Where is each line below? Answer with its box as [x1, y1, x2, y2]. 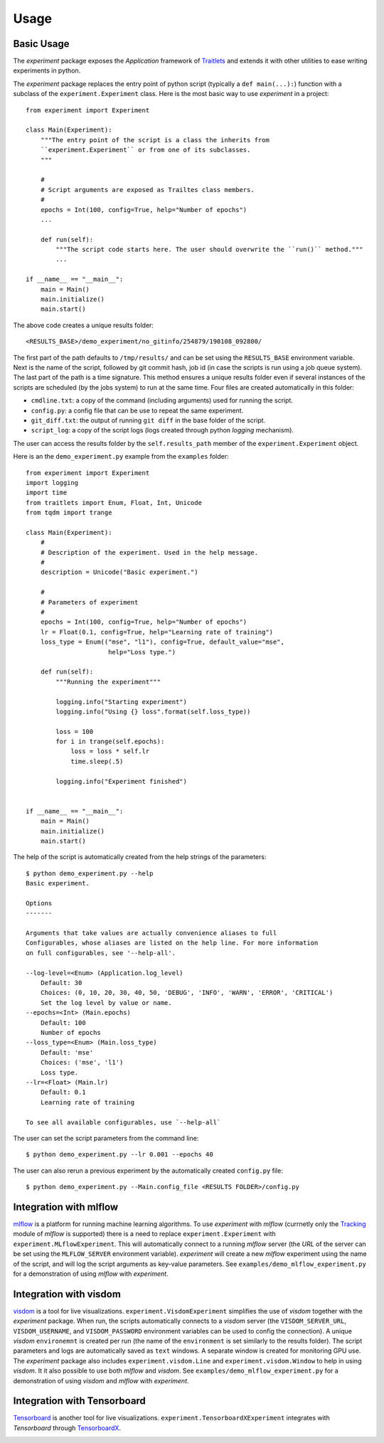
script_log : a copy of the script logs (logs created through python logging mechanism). [31, 426, 294, 435]
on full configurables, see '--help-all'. [26, 949, 176, 957]
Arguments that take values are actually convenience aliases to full [26, 929, 277, 937]
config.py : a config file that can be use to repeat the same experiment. [31, 406, 244, 415]
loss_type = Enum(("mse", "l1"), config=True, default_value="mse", [40, 638, 284, 646]
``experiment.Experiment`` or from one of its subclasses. [40, 146, 251, 154]
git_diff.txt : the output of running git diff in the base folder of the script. [31, 416, 266, 425]
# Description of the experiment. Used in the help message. [40, 548, 259, 556]
